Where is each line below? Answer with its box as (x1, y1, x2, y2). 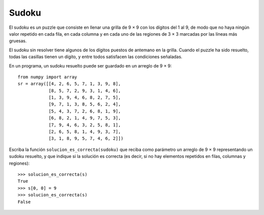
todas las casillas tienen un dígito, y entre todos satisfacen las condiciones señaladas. (9, 54, 183, 60)
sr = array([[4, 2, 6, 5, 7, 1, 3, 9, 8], (18, 81, 121, 86)
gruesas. (9, 38, 27, 44)
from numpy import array (18, 74, 77, 80)
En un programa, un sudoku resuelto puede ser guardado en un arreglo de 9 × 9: (9, 63, 172, 68)
